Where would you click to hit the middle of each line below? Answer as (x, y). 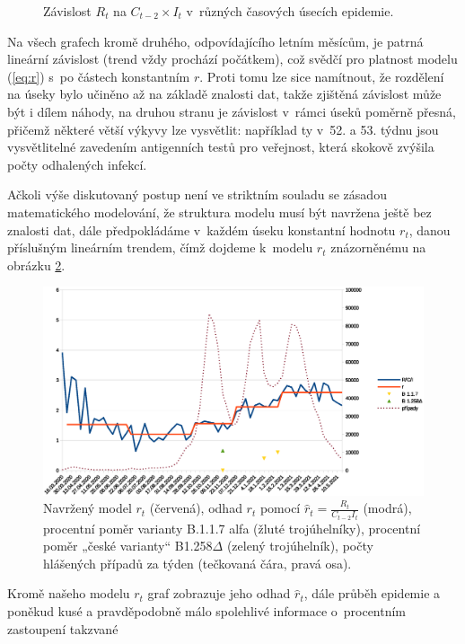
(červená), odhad (196, 508)
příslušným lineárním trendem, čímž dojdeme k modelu (160, 247)
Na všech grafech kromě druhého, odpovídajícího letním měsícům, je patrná (215, 41)
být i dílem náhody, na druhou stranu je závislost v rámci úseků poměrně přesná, (232, 111)
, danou (430, 229)
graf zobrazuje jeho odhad (219, 593)
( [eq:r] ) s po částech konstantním (99, 76)
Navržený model (88, 508)
